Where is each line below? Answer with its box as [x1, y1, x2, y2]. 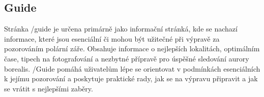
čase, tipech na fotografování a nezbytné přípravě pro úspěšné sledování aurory [4, 53, 249, 63]
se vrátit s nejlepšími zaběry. [4, 83, 93, 93]
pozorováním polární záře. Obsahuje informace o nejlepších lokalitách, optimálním [4, 43, 260, 54]
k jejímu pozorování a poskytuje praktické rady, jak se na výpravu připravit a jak [4, 73, 258, 84]
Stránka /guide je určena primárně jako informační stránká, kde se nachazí [4, 23, 238, 34]
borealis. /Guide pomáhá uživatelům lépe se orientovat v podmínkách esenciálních [4, 63, 260, 74]
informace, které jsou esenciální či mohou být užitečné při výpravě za [4, 33, 220, 44]
